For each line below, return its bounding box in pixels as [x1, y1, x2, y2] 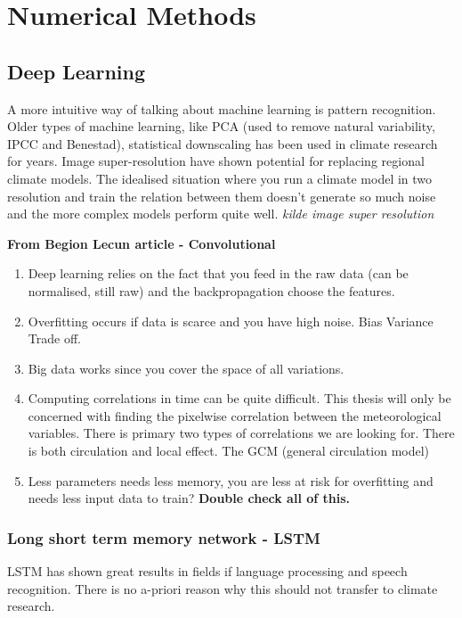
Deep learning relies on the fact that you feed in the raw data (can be [28, 264, 409, 283]
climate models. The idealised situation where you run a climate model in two [7, 169, 433, 187]
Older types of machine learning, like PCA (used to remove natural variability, [7, 117, 435, 136]
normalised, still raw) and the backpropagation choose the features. [28, 281, 395, 300]
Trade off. [28, 329, 81, 348]
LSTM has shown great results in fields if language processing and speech [7, 562, 408, 581]
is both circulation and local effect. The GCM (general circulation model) [28, 441, 430, 460]
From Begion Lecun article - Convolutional [7, 234, 276, 252]
